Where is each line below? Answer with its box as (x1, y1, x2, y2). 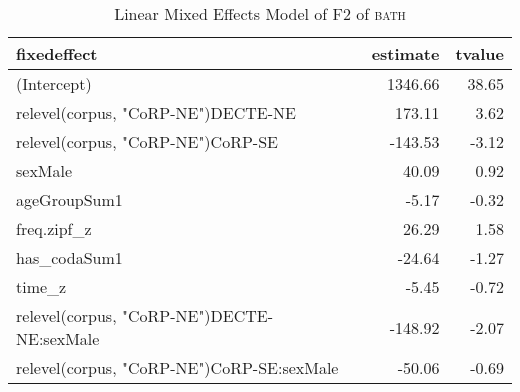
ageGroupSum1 (16, 188, 123, 211)
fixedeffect (16, 42, 98, 65)
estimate (371, 42, 440, 65)
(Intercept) (16, 72, 92, 95)
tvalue (455, 42, 504, 65)
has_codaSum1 (16, 246, 123, 269)
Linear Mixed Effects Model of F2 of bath (114, 2, 406, 25)
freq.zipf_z (16, 217, 92, 240)
